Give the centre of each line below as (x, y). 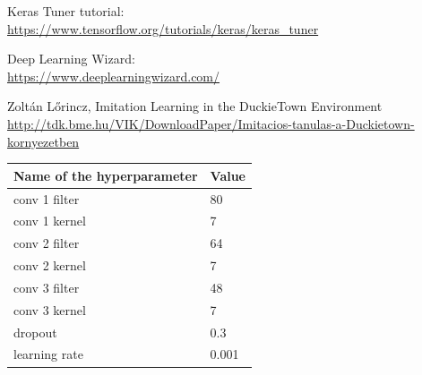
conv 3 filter (47, 287)
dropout (35, 332)
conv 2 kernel (50, 265)
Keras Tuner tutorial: (66, 11)
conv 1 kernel (50, 221)
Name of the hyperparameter (106, 175)
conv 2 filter (47, 243)
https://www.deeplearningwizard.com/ (114, 76)
